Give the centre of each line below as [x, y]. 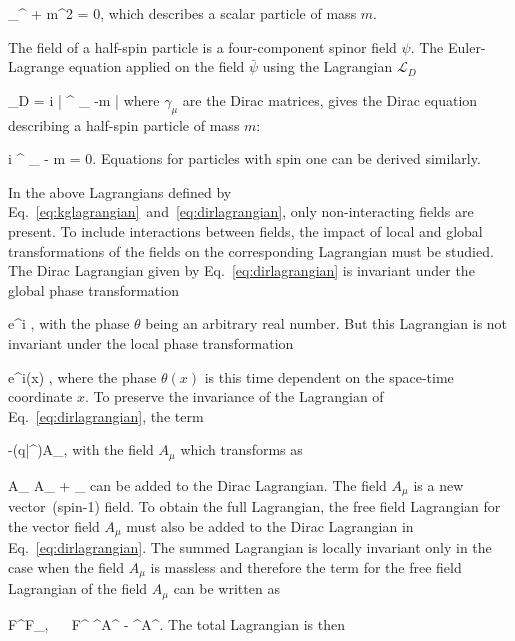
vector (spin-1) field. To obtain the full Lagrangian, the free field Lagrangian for [254, 506]
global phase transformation [93, 289]
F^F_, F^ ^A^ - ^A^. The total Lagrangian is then [176, 623]
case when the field [66, 566]
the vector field [54, 525]
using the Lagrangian [327, 66]
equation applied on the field [156, 66]
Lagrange [36, 66]
